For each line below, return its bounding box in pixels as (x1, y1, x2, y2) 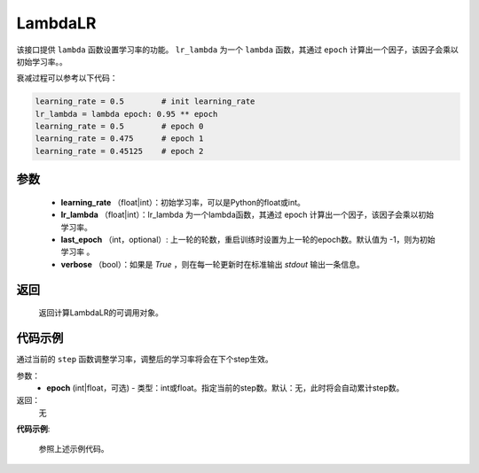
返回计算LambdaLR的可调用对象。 (38, 307, 163, 318)
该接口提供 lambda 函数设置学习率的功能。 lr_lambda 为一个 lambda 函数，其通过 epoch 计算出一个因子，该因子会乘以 (16, 44, 459, 55)
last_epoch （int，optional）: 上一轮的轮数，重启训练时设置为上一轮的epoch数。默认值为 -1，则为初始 (60, 235, 436, 245)
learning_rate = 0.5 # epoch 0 (35, 121, 204, 132)
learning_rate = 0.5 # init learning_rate (35, 97, 255, 106)
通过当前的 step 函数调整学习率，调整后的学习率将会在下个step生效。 (16, 354, 274, 365)
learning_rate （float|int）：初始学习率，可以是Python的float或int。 (60, 197, 306, 207)
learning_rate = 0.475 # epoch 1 (35, 134, 204, 143)
